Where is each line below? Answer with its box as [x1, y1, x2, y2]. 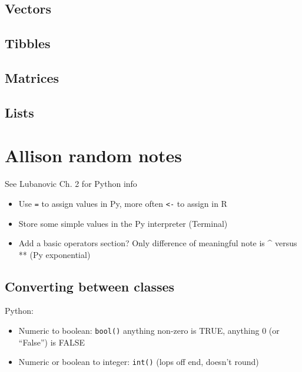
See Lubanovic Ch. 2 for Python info [5, 177, 137, 190]
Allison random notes [5, 143, 182, 167]
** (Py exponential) [18, 248, 91, 260]
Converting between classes [5, 277, 175, 295]
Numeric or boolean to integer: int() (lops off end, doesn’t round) [18, 356, 259, 368]
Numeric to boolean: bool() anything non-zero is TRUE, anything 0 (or [18, 324, 280, 337]
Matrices [5, 68, 59, 86]
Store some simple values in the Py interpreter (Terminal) [18, 217, 228, 229]
